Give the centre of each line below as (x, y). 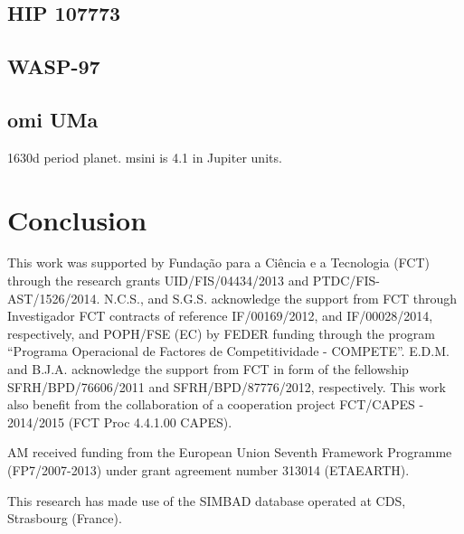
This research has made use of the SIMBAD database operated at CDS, (207, 500)
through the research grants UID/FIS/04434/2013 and (158, 281)
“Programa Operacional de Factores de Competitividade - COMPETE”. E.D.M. (228, 351)
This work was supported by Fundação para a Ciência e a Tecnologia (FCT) (218, 262)
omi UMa (53, 119)
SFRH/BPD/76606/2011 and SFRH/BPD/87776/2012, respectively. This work (227, 386)
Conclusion (77, 219)
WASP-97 (54, 66)
